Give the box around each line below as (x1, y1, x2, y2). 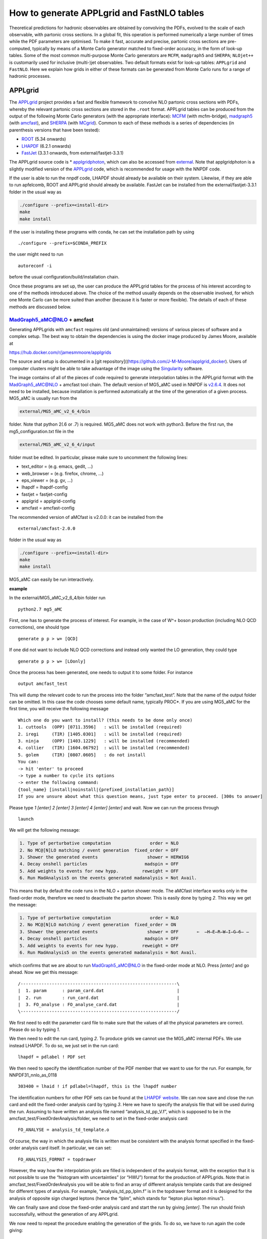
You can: (18, 759, 39, 765)
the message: (9, 902, 37, 908)
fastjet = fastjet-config (21, 491, 68, 497)
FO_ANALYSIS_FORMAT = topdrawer (18, 1156, 96, 1162)
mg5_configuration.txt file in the (9, 428, 74, 434)
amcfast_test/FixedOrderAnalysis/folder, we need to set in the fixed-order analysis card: (9, 1115, 189, 1121)
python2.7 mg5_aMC (18, 606, 63, 612)
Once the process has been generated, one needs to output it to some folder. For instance (9, 669, 193, 675)
